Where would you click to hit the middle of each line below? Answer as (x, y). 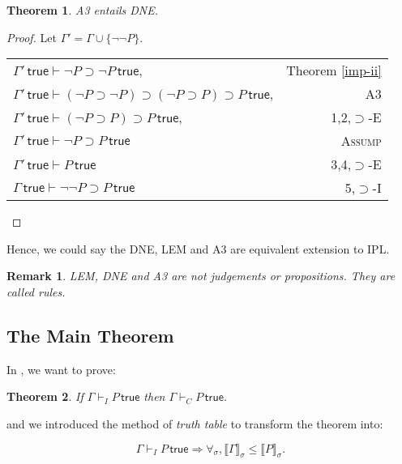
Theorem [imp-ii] (334, 70)
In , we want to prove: (61, 369)
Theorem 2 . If (45, 396)
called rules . (36, 291)
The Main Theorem (90, 335)
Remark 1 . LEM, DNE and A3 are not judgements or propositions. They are (201, 276)
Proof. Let (32, 37)
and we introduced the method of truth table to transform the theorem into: (195, 423)
